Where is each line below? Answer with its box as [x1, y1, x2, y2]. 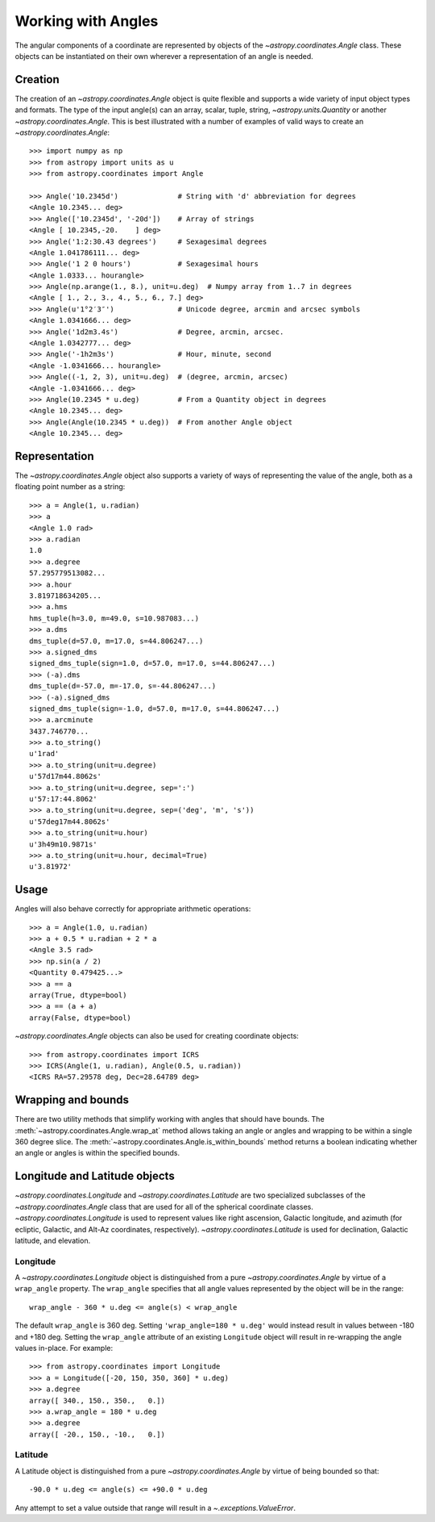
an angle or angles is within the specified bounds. [14, 1148, 180, 1158]
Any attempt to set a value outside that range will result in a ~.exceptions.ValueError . [14, 1503, 296, 1512]
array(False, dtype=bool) [29, 1013, 132, 1022]
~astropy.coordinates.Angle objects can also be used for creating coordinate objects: [14, 1031, 300, 1041]
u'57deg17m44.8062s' [29, 817, 110, 826]
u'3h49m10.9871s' [29, 839, 97, 849]
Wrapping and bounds [14, 1093, 129, 1107]
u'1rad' [29, 749, 60, 759]
